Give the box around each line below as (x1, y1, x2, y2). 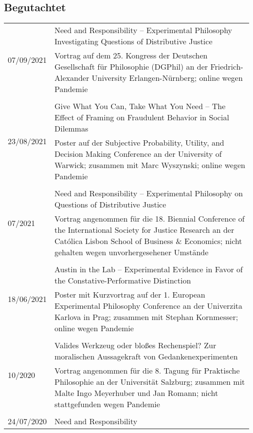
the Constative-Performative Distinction (54, 275, 191, 286)
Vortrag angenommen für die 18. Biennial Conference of (54, 213, 245, 225)
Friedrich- (210, 61, 243, 73)
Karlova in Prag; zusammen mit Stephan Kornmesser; (54, 311, 238, 323)
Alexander (54, 72, 90, 84)
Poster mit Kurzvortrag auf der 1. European (54, 289, 205, 301)
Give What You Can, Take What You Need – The (54, 100, 226, 112)
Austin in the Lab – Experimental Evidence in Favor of (54, 264, 243, 275)
